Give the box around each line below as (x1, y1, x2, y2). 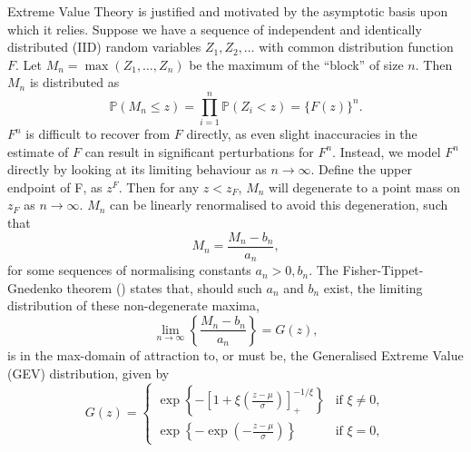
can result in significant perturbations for (84, 142, 314, 161)
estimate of (7, 142, 69, 161)
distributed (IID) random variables (7, 37, 201, 56)
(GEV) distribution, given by (7, 363, 170, 382)
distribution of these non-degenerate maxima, (7, 296, 260, 315)
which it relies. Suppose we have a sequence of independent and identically (7, 19, 422, 38)
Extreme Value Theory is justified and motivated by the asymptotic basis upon (7, 2, 448, 20)
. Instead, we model (332, 142, 441, 161)
